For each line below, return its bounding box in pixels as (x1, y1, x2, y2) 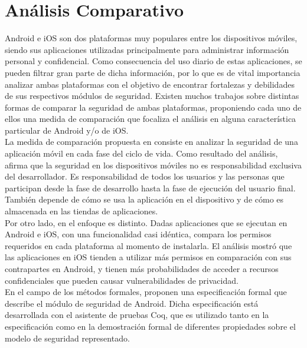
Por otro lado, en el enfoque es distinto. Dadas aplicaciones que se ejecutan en (5, 216, 288, 228)
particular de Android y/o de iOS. (5, 124, 129, 136)
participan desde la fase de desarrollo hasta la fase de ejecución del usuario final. (5, 181, 296, 194)
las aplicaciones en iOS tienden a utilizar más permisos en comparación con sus (5, 251, 292, 263)
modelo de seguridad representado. (5, 332, 130, 344)
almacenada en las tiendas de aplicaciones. (5, 205, 158, 217)
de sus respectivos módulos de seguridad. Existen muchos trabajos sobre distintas (5, 90, 299, 102)
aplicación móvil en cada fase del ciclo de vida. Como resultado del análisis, (5, 147, 278, 160)
